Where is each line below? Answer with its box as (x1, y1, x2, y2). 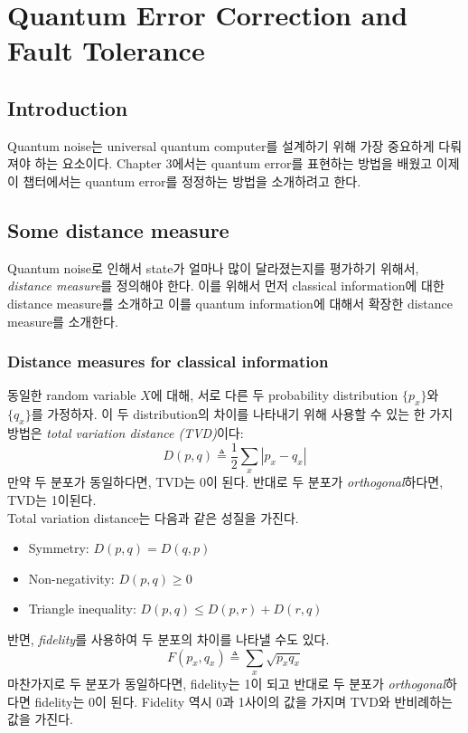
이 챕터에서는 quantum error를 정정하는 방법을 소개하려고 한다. (7, 171, 361, 190)
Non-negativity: (28, 568, 115, 587)
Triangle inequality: (28, 599, 136, 618)
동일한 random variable (7, 386, 136, 405)
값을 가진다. (7, 709, 73, 728)
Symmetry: (28, 538, 89, 557)
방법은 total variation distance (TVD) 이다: (7, 423, 244, 442)
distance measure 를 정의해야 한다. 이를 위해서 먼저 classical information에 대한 (7, 276, 445, 295)
